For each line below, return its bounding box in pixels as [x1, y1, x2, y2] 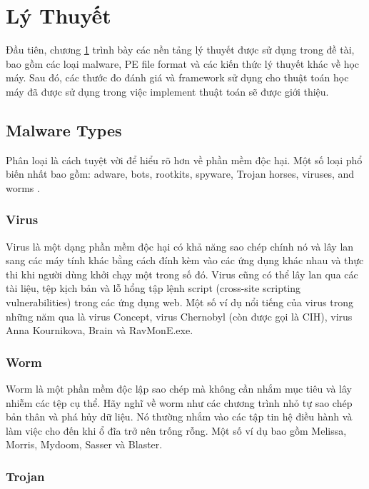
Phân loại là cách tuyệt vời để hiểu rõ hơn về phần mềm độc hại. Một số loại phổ [6, 152, 363, 167]
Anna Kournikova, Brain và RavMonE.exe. [6, 323, 193, 338]
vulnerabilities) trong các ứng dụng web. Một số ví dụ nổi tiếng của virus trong [6, 295, 353, 310]
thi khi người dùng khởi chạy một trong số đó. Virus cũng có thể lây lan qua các [6, 266, 358, 281]
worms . [6, 180, 40, 195]
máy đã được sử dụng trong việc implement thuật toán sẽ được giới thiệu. [6, 84, 329, 99]
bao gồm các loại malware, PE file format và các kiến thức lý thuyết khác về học [6, 56, 360, 71]
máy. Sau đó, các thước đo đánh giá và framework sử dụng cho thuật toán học [6, 70, 349, 85]
